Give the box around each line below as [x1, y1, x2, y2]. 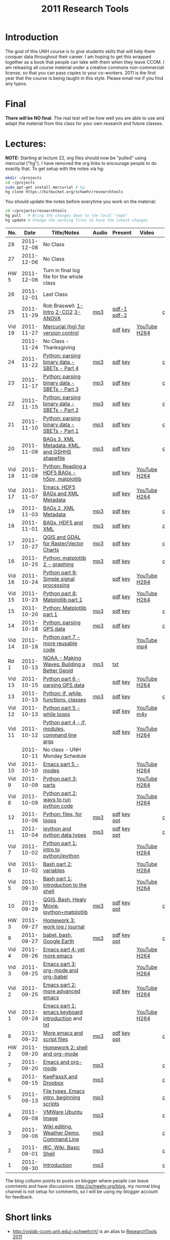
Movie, [42, 902, 59, 909]
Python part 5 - [42, 704, 80, 711]
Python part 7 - [42, 633, 80, 640]
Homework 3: [42, 917, 75, 924]
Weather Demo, [42, 1129, 80, 1136]
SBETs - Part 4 [42, 365, 79, 372]
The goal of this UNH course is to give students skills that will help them [5, 48, 155, 54]
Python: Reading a [42, 462, 87, 469]
